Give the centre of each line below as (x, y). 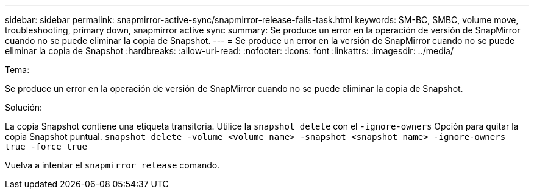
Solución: (24, 107)
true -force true (46, 147)
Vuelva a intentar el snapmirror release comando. (112, 165)
